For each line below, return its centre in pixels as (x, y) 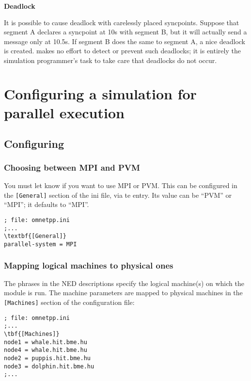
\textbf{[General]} (35, 236)
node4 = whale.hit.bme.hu (46, 350)
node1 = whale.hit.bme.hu (46, 342)
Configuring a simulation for (100, 93)
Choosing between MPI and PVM (72, 167)
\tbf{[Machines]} (32, 334)
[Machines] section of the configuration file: (69, 302)
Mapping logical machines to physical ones (89, 265)
